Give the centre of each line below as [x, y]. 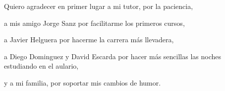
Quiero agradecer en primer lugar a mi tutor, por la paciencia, [99, 6]
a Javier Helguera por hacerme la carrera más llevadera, [89, 40]
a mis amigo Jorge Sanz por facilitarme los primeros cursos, [94, 23]
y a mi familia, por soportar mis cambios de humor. [83, 82]
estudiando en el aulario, [41, 66]
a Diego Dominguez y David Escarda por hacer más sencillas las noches [113, 56]
